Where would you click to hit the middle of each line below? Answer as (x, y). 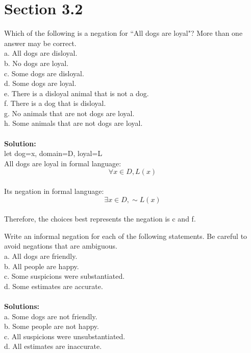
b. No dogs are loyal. (36, 63)
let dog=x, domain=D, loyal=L (53, 153)
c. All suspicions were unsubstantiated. (65, 336)
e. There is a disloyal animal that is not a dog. (77, 93)
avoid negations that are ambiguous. (61, 246)
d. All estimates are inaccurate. (53, 346)
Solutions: (22, 306)
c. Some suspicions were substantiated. (65, 276)
